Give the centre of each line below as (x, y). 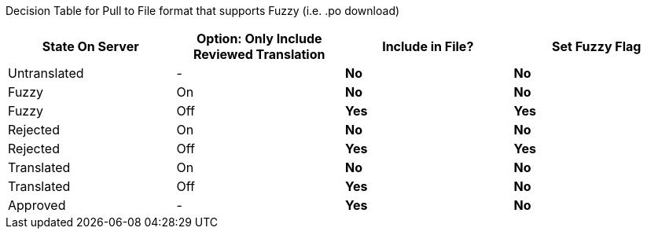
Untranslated (46, 73)
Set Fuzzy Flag (597, 46)
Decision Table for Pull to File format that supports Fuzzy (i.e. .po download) (203, 11)
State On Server (90, 46)
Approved (37, 205)
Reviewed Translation (259, 54)
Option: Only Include (259, 39)
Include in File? (428, 46)
